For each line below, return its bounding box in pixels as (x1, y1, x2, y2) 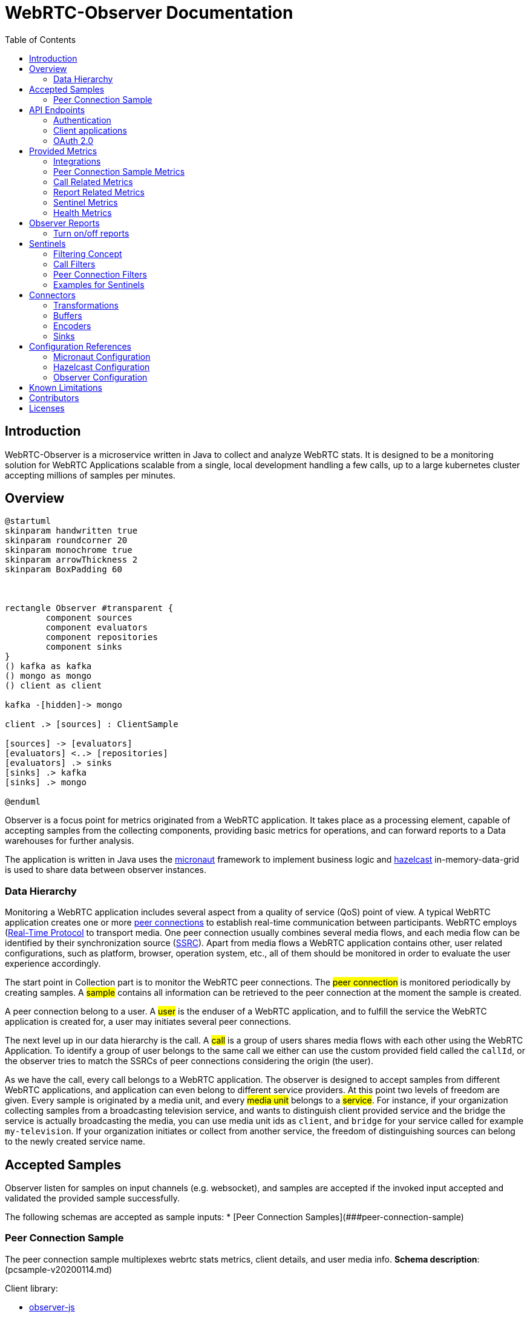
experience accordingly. (5, 958, 101, 969)
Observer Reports (29, 217, 100, 228)
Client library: (5, 1283, 58, 1293)
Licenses (29, 402, 65, 413)
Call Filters (53, 258, 96, 269)
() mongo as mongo (5, 671, 92, 681)
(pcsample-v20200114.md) (5, 1264, 113, 1275)
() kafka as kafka (5, 661, 92, 672)
